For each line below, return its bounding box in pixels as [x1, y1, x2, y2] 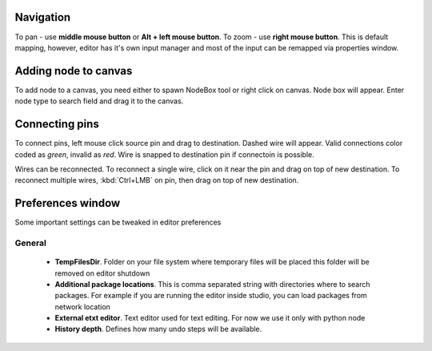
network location [54, 301, 111, 312]
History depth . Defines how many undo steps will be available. [54, 325, 262, 334]
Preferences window [14, 196, 121, 210]
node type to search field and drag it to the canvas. [14, 96, 184, 106]
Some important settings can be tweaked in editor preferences [14, 217, 222, 228]
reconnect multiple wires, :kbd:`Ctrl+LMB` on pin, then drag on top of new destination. [14, 175, 299, 185]
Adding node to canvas [14, 64, 133, 78]
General [14, 237, 47, 248]
